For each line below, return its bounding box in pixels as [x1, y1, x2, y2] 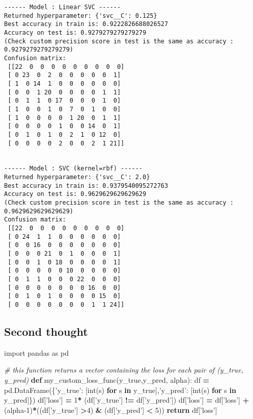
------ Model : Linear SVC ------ [4, 4, 121, 11]
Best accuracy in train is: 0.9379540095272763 [4, 182, 168, 189]
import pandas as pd [4, 347, 69, 358]
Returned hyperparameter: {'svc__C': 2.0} [4, 174, 150, 181]
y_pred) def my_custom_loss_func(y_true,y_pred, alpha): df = [4, 375, 210, 385]
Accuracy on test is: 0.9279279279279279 [4, 29, 147, 36]
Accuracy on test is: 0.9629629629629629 [4, 190, 147, 198]
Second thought [4, 324, 88, 339]
